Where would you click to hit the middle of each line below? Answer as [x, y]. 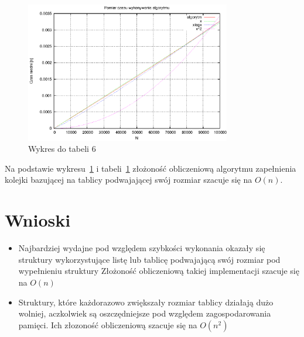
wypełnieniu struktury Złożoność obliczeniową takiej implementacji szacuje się [159, 271]
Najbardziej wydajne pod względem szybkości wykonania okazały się [142, 248]
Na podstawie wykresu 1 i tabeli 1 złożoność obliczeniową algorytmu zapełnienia [151, 168]
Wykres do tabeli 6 [62, 149]
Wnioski [38, 220]
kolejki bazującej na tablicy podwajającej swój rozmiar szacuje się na [129, 180]
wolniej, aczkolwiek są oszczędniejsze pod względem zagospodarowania [145, 313]
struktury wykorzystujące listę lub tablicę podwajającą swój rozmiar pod [149, 259]
